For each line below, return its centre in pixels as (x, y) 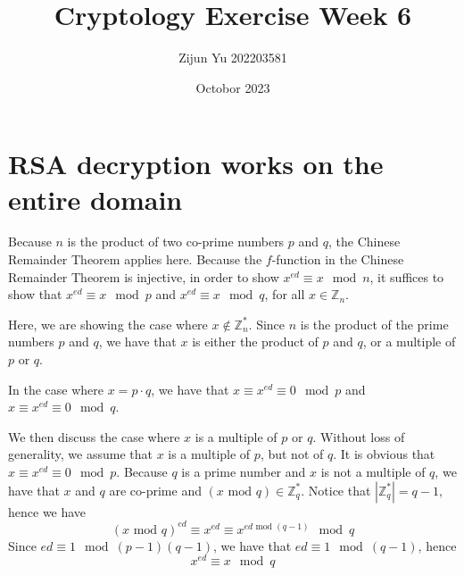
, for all (285, 294)
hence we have (47, 511)
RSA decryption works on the (196, 164)
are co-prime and (155, 490)
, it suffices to (407, 276)
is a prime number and (244, 471)
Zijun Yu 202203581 (233, 58)
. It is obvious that (384, 454)
